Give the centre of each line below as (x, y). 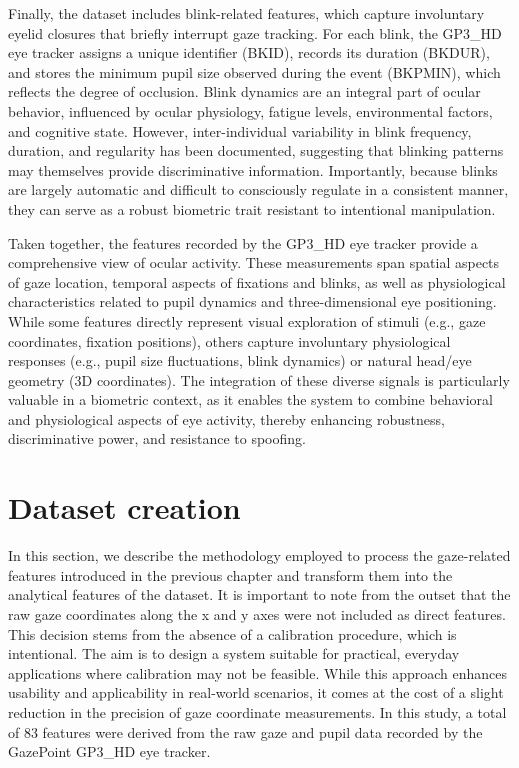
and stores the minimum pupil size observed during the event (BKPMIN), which (254, 71)
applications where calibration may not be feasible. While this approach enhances (257, 672)
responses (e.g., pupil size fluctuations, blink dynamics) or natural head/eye (240, 360)
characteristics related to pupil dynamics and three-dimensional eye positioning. (252, 301)
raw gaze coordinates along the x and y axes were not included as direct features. (257, 613)
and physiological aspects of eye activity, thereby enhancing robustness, (226, 418)
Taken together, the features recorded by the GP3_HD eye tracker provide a (243, 242)
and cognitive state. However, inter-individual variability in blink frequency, (240, 130)
